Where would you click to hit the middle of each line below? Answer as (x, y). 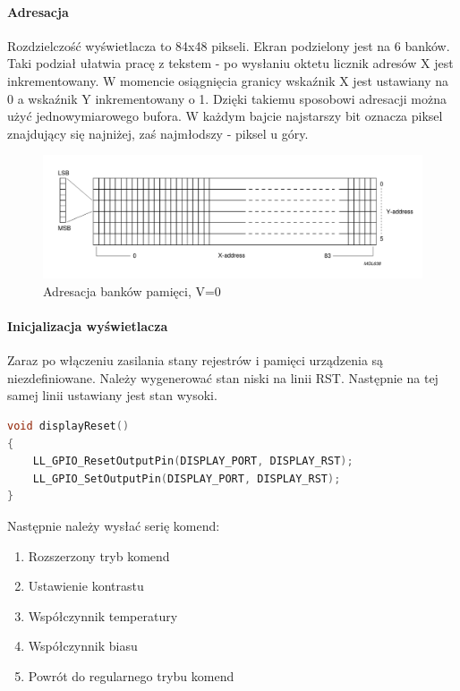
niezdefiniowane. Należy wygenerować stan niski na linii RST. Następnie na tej (223, 377)
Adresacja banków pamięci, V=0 (132, 290)
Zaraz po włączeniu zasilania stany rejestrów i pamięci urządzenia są (196, 360)
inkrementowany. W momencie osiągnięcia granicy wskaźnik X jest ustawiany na (228, 80)
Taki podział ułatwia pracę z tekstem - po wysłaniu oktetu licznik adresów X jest (230, 63)
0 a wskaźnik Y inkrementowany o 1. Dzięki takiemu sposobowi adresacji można (227, 98)
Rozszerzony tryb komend (99, 555)
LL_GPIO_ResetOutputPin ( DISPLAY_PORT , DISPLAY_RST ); (193, 461)
